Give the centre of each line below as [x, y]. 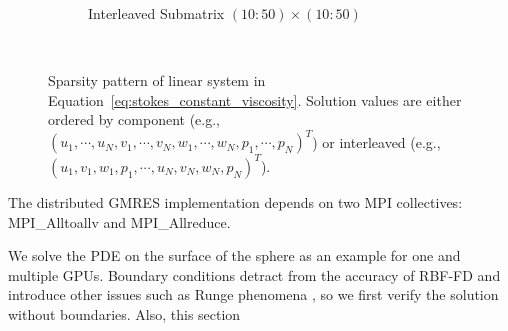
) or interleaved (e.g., [376, 141]
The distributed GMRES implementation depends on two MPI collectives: [235, 201]
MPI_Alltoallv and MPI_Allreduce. [119, 221]
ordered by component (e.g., [134, 119]
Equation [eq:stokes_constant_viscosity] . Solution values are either [255, 99]
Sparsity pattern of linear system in [157, 80]
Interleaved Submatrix [156, 13]
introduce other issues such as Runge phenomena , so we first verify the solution [253, 294]
